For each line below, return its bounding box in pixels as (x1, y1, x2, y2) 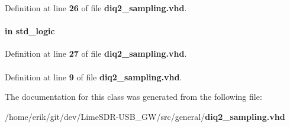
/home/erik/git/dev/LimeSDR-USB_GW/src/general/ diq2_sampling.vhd (5, 110, 285, 122)
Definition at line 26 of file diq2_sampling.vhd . (5, 2, 187, 14)
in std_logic (5, 25, 55, 37)
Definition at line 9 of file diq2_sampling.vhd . (5, 70, 182, 83)
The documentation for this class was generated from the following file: (5, 90, 262, 103)
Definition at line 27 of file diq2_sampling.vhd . (5, 47, 187, 60)
